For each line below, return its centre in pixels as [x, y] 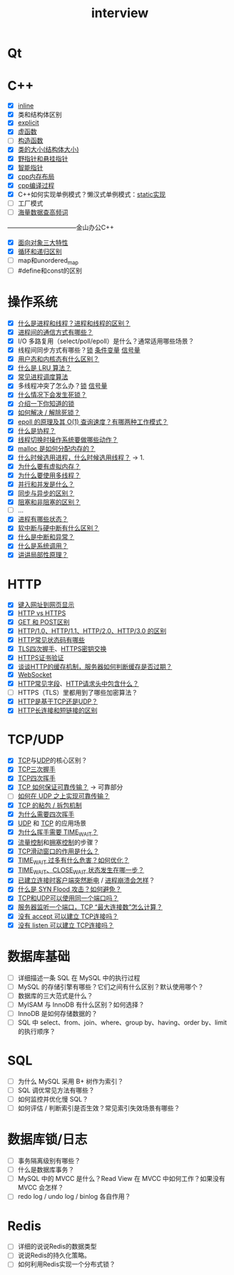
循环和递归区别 [40, 252]
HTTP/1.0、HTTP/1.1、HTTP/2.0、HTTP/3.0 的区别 [92, 631]
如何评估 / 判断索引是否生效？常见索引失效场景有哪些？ [99, 1108]
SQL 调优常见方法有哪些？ [56, 1090]
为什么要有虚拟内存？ [49, 466]
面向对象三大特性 [43, 242]
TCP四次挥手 [36, 778]
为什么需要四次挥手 [46, 814]
